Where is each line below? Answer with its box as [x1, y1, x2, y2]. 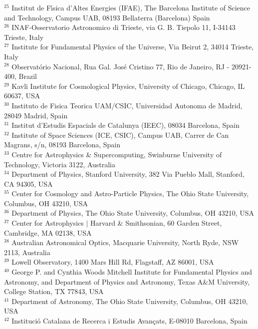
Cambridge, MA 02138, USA [4, 227, 92, 238]
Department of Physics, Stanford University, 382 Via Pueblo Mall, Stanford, [11, 169, 245, 179]
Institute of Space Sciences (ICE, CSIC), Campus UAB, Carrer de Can [11, 129, 229, 140]
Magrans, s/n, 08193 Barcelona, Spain [4, 139, 121, 150]
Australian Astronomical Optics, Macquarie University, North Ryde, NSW [11, 237, 239, 248]
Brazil [18, 71, 37, 81]
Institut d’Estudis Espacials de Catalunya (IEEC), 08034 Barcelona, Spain [11, 120, 240, 130]
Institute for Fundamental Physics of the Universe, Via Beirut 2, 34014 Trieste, [11, 41, 254, 52]
